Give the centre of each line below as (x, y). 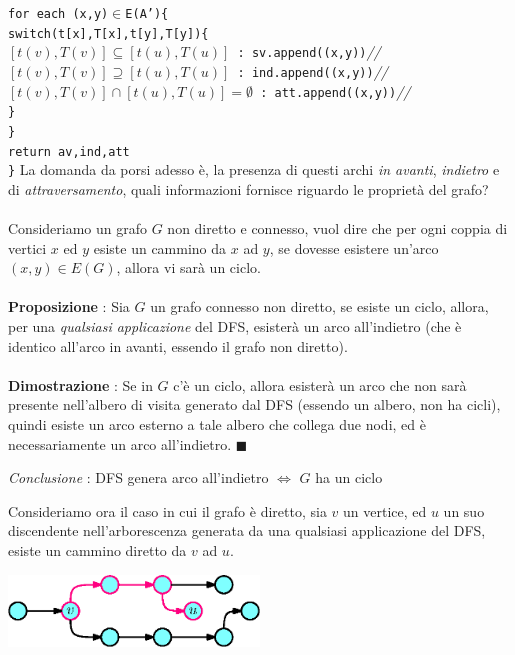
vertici (27, 247)
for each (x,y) (58, 14)
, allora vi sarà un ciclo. (188, 267)
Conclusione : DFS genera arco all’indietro (138, 477)
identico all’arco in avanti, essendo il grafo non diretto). (178, 345)
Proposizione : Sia (69, 306)
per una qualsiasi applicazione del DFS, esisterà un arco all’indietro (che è (235, 326)
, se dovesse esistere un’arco (354, 247)
